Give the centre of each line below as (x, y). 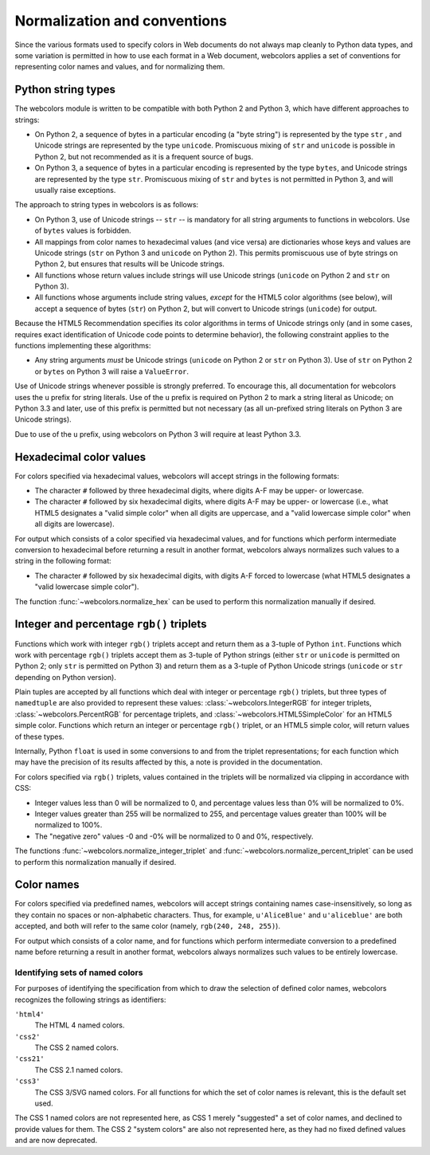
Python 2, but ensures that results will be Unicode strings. (129, 264)
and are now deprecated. (56, 1141)
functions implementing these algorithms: (83, 346)
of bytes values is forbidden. (83, 230)
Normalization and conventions (121, 21)
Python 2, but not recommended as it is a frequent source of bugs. (144, 156)
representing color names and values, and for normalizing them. (120, 67)
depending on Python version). (66, 677)
